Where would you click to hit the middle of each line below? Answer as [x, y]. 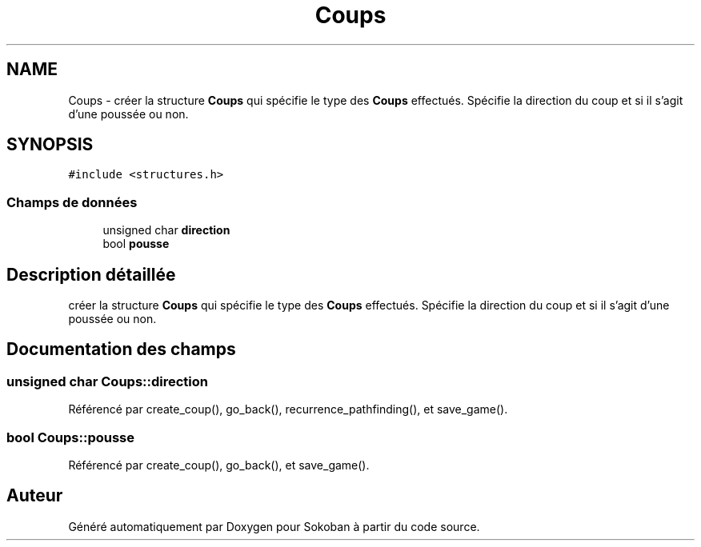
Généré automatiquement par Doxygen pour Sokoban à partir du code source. [274, 526]
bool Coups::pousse [71, 437]
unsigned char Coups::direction [108, 381]
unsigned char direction [166, 230]
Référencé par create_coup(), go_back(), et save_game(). [219, 465]
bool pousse [136, 244]
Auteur [35, 496]
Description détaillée [91, 274]
